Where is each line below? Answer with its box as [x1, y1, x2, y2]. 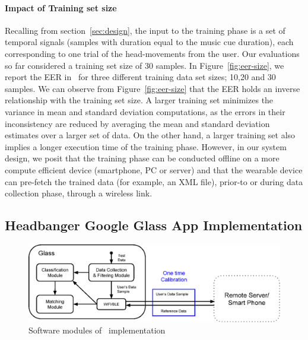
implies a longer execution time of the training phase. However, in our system [5, 140, 287, 152]
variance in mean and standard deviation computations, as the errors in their [5, 105, 285, 117]
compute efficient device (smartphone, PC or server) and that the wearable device [5, 163, 303, 176]
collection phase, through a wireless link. [5, 187, 153, 199]
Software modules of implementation [28, 324, 166, 336]
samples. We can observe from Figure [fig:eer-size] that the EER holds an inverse [5, 82, 300, 94]
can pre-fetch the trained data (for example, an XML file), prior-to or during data [5, 175, 303, 188]
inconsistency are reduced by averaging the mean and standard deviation [5, 117, 270, 129]
